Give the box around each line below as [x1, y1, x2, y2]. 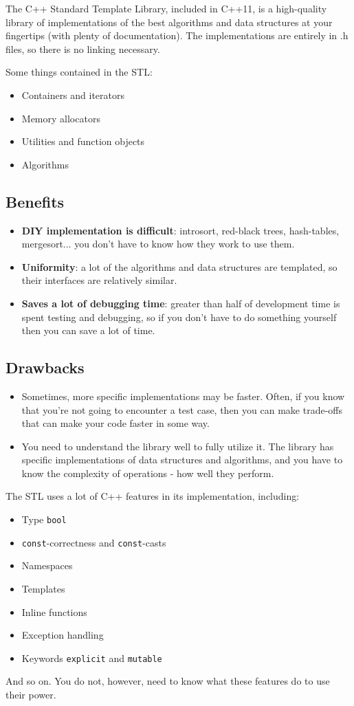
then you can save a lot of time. [21, 323, 155, 338]
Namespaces [21, 558, 73, 573]
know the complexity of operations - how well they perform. [21, 465, 274, 480]
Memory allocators [21, 111, 100, 125]
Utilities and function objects [21, 134, 145, 148]
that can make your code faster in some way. [21, 416, 210, 430]
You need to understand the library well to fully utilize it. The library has [21, 439, 334, 453]
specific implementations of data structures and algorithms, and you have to [21, 452, 343, 467]
